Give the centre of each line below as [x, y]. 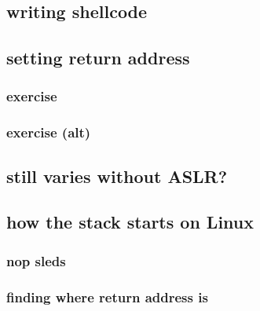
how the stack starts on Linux [130, 222]
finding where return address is [107, 296]
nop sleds [36, 260]
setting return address [98, 58]
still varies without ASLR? [117, 176]
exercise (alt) [49, 132]
